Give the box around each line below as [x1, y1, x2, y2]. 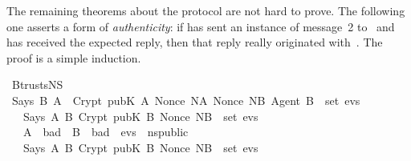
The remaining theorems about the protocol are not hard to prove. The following [6, 2, 405, 18]
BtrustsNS [11, 76, 63, 93]
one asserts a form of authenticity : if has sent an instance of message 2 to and [6, 18, 395, 34]
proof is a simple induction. [6, 49, 141, 66]
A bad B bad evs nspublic [22, 123, 189, 140]
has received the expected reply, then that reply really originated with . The [6, 34, 383, 50]
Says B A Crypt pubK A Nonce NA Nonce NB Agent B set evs [11, 91, 360, 108]
